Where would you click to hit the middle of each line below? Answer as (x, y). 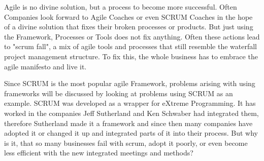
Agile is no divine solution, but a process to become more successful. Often (121, 7)
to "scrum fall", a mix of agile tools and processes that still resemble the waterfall (131, 46)
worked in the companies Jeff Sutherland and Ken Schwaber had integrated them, (131, 113)
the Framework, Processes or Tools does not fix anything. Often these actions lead (132, 36)
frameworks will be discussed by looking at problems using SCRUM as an (119, 93)
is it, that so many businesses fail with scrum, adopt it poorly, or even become (126, 143)
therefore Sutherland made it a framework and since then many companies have (128, 123)
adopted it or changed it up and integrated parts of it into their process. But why (131, 133)
